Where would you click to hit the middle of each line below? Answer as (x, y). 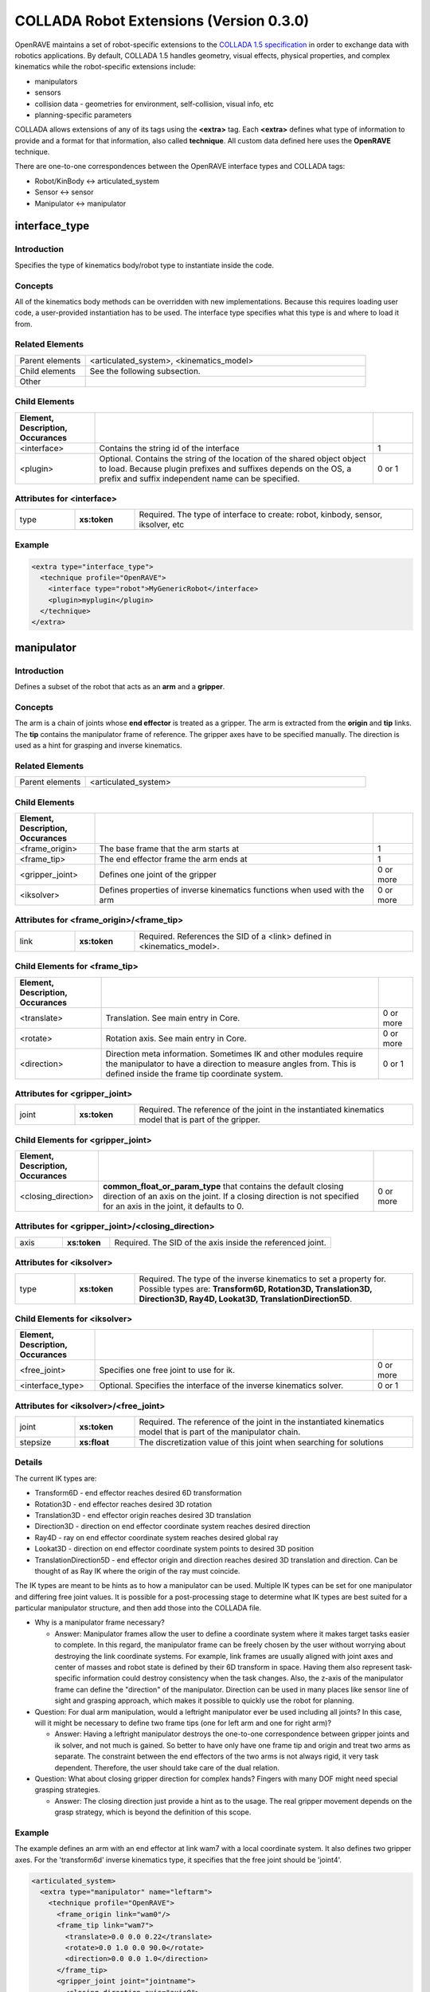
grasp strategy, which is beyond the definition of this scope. (153, 1812)
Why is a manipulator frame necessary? (100, 1622)
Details (29, 1462)
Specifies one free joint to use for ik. (167, 1370)
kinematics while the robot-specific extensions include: (106, 67)
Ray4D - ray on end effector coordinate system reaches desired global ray (156, 1537)
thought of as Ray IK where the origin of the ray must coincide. (137, 1570)
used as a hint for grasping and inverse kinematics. (98, 746)
